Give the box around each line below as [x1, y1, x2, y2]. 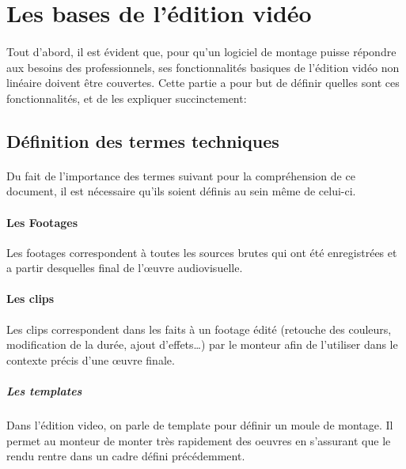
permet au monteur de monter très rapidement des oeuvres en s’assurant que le [6, 432, 391, 448]
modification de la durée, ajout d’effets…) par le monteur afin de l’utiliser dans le [6, 336, 398, 353]
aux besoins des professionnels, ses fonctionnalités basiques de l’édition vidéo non [6, 59, 400, 75]
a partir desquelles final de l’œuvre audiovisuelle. [6, 259, 243, 276]
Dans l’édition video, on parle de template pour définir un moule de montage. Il [6, 417, 393, 433]
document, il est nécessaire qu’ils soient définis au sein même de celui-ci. [6, 183, 356, 199]
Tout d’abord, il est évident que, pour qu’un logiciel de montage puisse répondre [6, 43, 397, 59]
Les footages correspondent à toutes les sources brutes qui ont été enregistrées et [6, 244, 397, 260]
